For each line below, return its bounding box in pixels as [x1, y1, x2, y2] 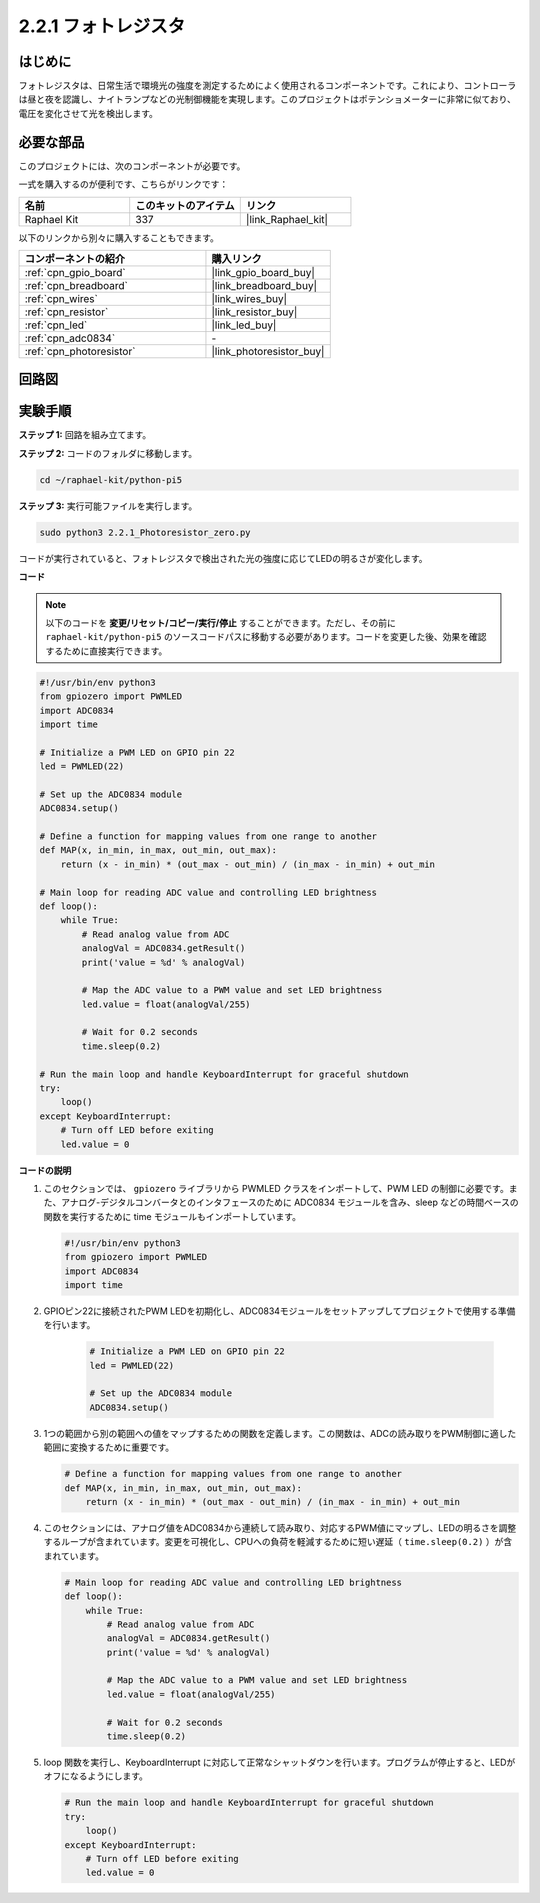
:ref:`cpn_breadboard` [24, 278, 129, 292]
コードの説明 [18, 1164, 72, 1176]
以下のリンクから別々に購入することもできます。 [18, 231, 220, 244]
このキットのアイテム [135, 198, 235, 212]
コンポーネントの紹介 [24, 251, 125, 265]
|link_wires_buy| [211, 291, 288, 305]
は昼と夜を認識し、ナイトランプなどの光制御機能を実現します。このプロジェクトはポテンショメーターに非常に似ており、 [18, 93, 517, 105]
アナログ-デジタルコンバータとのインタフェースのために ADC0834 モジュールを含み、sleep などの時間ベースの [60, 1196, 519, 1209]
